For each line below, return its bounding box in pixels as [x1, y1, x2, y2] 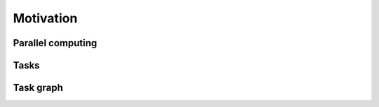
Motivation [13, 10, 78, 26]
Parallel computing [13, 37, 98, 49]
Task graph [13, 82, 63, 94]
